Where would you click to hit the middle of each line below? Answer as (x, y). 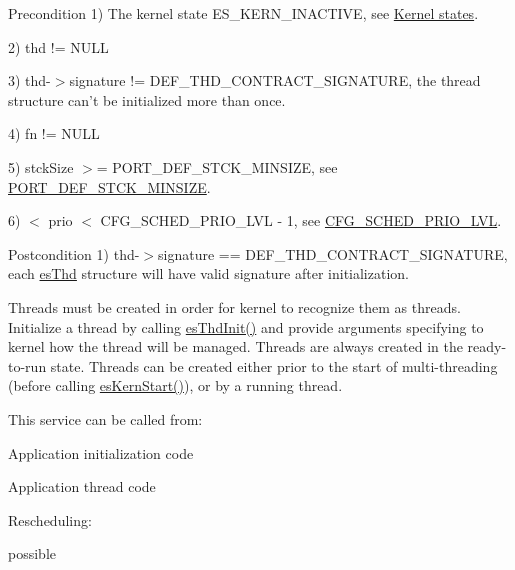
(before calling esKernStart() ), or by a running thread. (175, 385)
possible (32, 553)
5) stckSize (41, 166)
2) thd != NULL (58, 46)
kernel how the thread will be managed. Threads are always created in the (235, 346)
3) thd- (29, 80)
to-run (27, 365)
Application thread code (82, 486)
